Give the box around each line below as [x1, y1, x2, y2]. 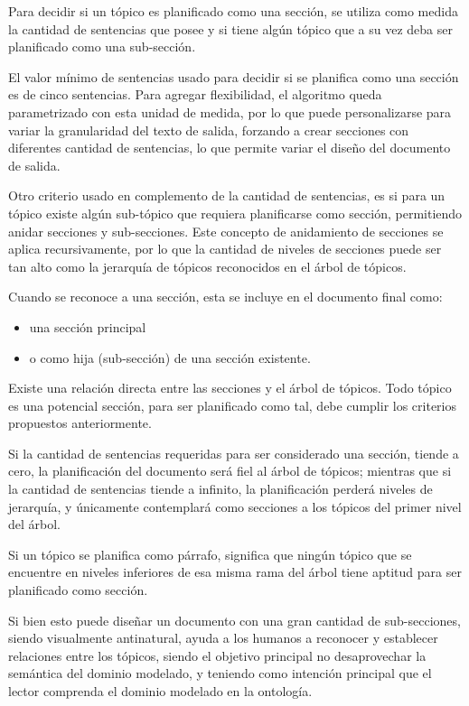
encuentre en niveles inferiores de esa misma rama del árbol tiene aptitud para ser [8, 562, 462, 581]
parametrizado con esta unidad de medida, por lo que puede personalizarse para [8, 102, 452, 121]
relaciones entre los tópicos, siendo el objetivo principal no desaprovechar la [8, 646, 427, 664]
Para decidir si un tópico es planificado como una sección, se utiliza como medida [8, 2, 458, 20]
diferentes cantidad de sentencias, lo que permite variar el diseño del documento [8, 138, 451, 157]
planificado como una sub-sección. [8, 37, 196, 56]
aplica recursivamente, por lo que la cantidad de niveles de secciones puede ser [8, 239, 442, 258]
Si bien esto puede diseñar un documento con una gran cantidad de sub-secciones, [8, 610, 461, 629]
